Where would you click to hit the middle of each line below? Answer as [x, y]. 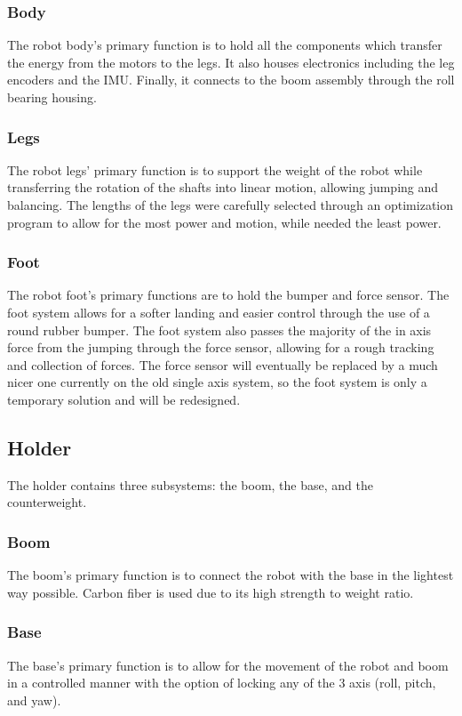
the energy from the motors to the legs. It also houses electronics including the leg [231, 62]
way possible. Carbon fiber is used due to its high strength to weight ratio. [211, 592]
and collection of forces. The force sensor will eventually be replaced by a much [223, 364]
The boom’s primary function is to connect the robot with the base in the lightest [231, 575]
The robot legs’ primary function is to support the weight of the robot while [215, 169]
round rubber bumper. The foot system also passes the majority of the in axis [219, 330]
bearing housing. [52, 97]
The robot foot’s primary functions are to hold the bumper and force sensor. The [228, 295]
